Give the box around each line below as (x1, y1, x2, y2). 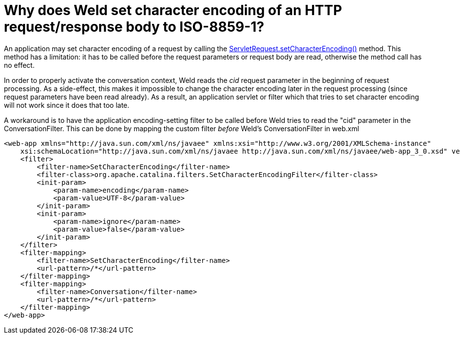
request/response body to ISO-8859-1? (4, 19, 265, 35)
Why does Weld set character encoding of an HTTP (4, 2, 342, 19)
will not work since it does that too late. (4, 100, 130, 109)
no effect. (4, 60, 35, 69)
